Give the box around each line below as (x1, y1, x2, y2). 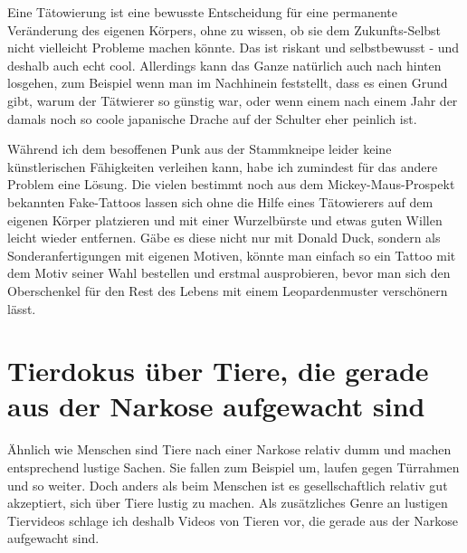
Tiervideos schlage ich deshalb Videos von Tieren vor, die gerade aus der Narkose (7, 510, 459, 529)
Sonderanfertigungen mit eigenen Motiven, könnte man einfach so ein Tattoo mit (7, 245, 456, 264)
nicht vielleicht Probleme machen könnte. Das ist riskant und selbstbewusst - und (7, 38, 460, 57)
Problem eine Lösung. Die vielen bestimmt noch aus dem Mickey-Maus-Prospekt (7, 175, 455, 194)
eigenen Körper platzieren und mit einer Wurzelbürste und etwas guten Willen (7, 210, 443, 229)
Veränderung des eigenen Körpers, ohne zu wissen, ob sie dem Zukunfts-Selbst (7, 20, 442, 39)
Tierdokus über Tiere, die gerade (7, 352, 429, 389)
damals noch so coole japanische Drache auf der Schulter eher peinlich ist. (7, 109, 417, 128)
